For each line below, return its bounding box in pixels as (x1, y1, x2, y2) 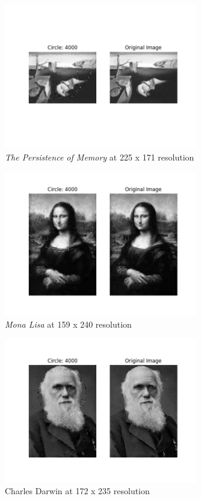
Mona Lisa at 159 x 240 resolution (5, 317, 132, 330)
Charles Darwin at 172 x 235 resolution (5, 485, 150, 497)
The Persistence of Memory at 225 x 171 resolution (5, 151, 194, 164)
